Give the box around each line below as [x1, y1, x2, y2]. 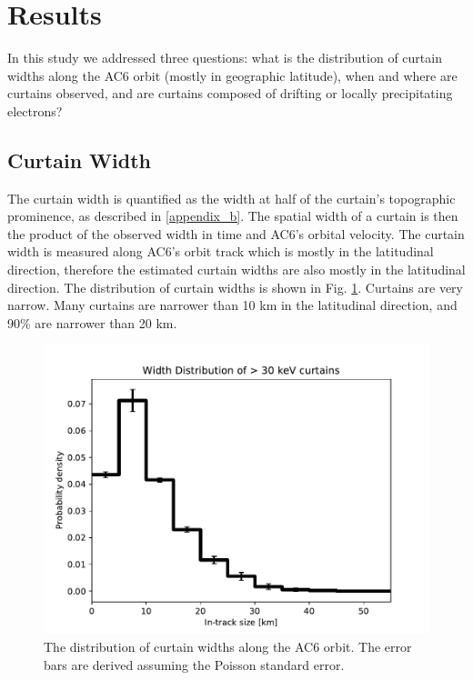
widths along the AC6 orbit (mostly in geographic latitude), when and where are [7, 65, 458, 85]
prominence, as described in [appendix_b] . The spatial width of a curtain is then [7, 206, 458, 225]
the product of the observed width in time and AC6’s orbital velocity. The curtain [7, 224, 465, 243]
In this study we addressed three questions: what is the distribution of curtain [7, 48, 442, 67]
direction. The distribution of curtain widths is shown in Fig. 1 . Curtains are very [7, 277, 463, 296]
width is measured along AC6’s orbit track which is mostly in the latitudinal [7, 242, 434, 261]
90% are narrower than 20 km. [7, 313, 177, 332]
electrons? [7, 101, 63, 120]
